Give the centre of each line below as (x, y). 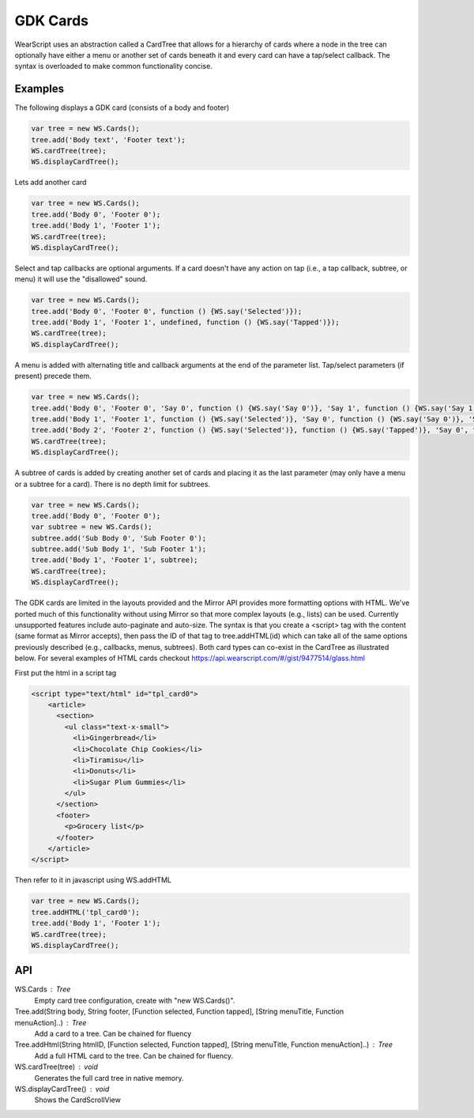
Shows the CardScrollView (78, 1100)
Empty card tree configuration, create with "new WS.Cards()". (135, 1000)
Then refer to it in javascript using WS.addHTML (93, 880)
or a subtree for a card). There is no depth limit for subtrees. (113, 484)
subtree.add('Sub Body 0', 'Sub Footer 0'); (119, 538)
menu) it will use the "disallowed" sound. (81, 279)
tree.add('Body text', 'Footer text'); (108, 140)
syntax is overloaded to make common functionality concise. (113, 66)
